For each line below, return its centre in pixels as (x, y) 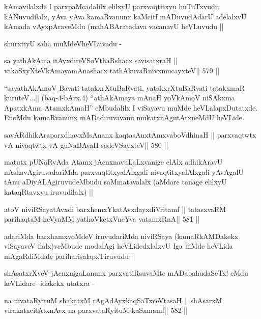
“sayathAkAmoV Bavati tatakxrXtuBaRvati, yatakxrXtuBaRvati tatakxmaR (125, 87)
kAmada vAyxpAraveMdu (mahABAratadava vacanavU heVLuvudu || (114, 26)
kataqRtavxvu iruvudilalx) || (49, 191)
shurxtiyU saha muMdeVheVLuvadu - (63, 43)
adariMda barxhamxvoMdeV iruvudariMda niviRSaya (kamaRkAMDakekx (121, 236)
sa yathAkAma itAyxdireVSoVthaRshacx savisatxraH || (91, 60)
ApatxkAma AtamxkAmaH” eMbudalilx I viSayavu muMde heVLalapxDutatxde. (131, 107)
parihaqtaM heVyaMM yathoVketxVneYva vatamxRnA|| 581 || (102, 219)
